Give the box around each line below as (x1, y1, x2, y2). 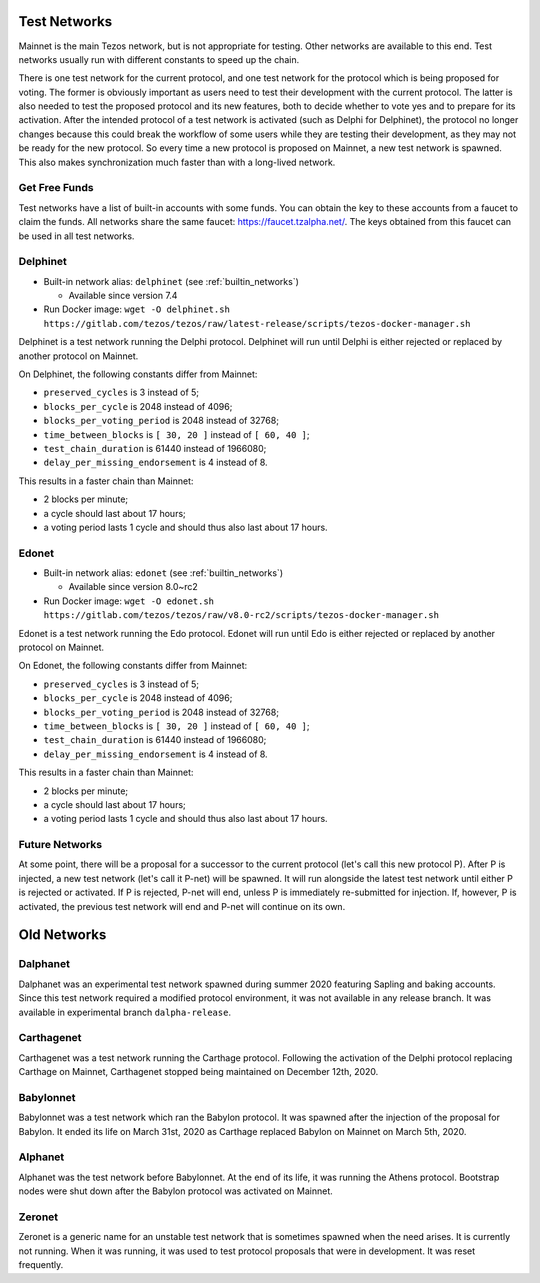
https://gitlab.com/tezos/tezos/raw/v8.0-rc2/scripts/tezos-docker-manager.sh (43, 610, 440, 621)
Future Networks (18, 838, 103, 852)
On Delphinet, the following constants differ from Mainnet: (18, 368, 258, 380)
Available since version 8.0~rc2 (68, 581, 199, 593)
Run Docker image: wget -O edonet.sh (43, 595, 215, 607)
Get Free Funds (18, 181, 94, 195)
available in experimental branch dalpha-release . (18, 1006, 232, 1018)
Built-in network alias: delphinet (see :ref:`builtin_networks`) (43, 275, 300, 287)
